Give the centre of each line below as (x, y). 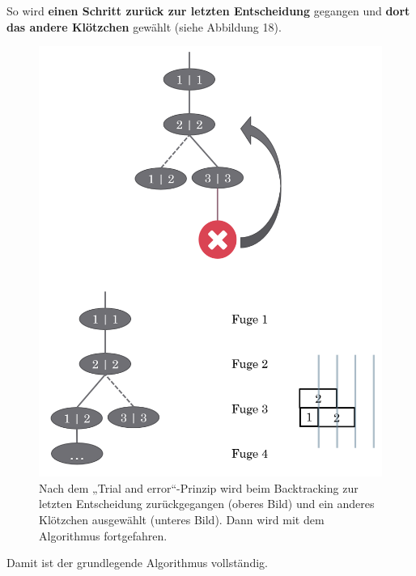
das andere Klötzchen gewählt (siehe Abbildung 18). (144, 26)
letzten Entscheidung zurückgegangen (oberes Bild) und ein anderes (207, 504)
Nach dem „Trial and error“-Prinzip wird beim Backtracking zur (199, 487)
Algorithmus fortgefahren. (103, 535)
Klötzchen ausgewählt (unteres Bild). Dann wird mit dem (182, 520)
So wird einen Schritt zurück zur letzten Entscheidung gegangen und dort (208, 11)
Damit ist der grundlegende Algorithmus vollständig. (137, 563)
